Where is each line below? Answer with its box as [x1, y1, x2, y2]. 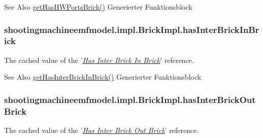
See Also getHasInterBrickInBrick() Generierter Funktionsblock [4, 72, 202, 82]
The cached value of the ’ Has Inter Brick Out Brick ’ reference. [4, 125, 199, 135]
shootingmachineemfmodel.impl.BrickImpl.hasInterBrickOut [4, 93, 256, 106]
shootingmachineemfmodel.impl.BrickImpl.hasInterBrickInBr [4, 23, 259, 36]
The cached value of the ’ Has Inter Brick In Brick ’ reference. [4, 54, 194, 65]
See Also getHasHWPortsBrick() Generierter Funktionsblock [4, 2, 192, 12]
